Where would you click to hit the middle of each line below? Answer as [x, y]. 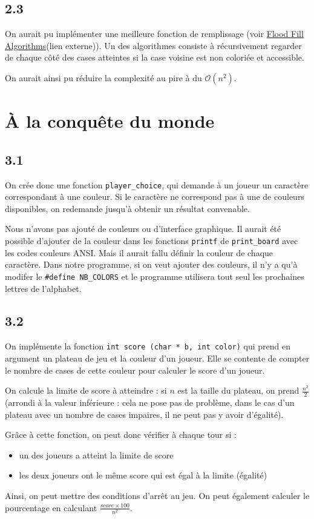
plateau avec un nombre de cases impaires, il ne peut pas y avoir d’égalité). [144, 414]
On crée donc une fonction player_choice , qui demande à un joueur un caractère [157, 184]
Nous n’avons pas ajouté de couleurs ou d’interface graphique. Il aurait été [143, 229]
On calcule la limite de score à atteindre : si [86, 390]
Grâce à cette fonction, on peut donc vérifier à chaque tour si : [121, 435]
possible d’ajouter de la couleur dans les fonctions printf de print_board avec [152, 240]
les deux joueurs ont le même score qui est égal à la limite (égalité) [143, 475]
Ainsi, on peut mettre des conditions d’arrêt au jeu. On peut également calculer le [157, 495]
